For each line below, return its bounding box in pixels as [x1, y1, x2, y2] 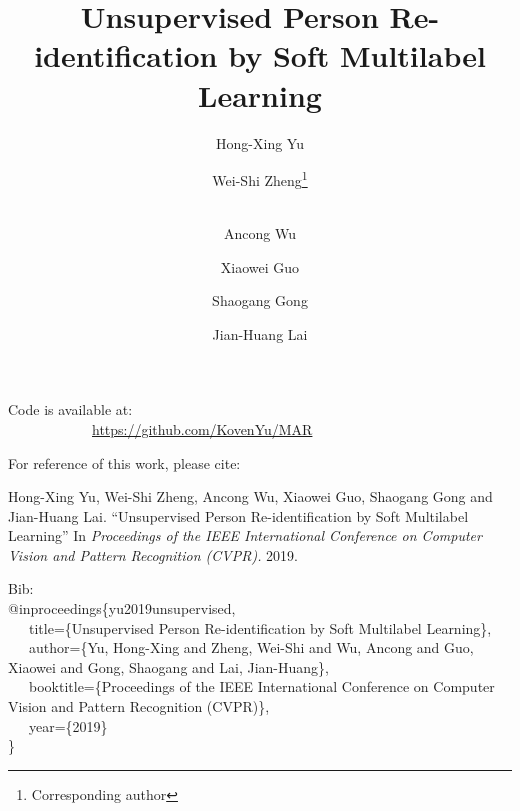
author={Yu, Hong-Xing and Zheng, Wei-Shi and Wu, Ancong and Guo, [28, 637, 474, 658]
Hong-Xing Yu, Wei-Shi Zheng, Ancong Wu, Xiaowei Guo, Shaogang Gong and [8, 486, 493, 507]
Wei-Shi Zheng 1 [212, 167, 308, 190]
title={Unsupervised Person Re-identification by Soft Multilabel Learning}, [28, 617, 492, 638]
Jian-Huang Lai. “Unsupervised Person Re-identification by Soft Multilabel [8, 505, 469, 526]
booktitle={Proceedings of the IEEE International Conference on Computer [28, 676, 495, 697]
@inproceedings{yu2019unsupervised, [8, 598, 236, 619]
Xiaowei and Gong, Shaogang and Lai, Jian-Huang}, [8, 656, 329, 677]
